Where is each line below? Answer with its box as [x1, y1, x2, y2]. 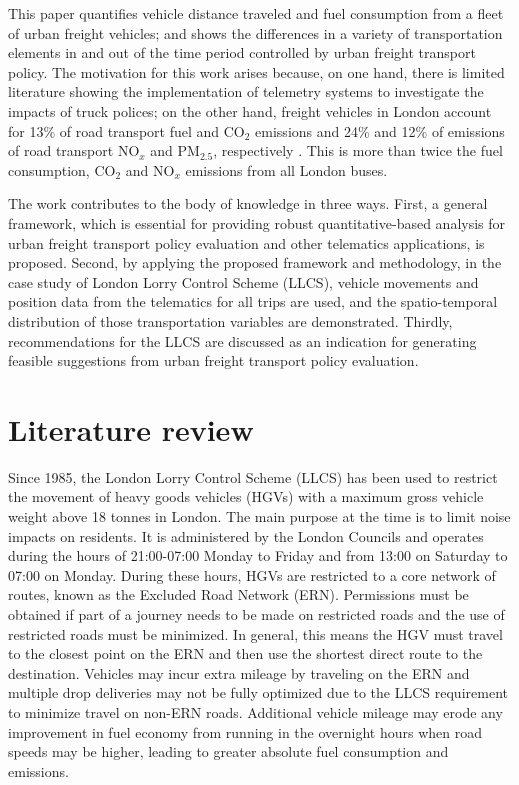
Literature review [8, 408, 254, 449]
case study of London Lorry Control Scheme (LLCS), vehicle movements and [8, 271, 479, 292]
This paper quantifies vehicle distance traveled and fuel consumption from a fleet [8, 3, 504, 23]
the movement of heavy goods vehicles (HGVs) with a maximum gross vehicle [8, 486, 484, 507]
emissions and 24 [255, 120, 358, 141]
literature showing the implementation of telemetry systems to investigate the [8, 81, 484, 102]
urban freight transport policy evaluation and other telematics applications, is [8, 232, 485, 253]
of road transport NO [8, 140, 140, 161]
